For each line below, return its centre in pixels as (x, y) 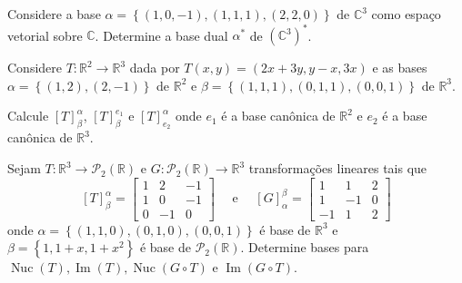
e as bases (400, 68)
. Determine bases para (305, 247)
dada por (155, 68)
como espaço (406, 14)
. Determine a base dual (161, 35)
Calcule (28, 116)
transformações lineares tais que (338, 168)
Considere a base (54, 14)
